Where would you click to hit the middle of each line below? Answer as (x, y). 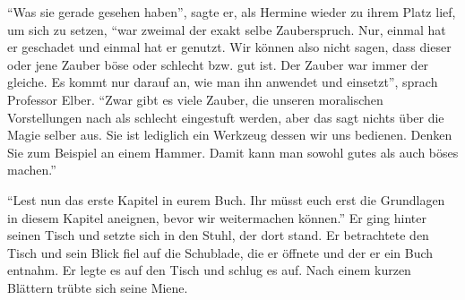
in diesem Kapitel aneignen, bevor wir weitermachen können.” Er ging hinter (217, 217)
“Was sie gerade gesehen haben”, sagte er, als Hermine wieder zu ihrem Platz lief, (232, 12)
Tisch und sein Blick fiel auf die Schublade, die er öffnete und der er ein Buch (220, 252)
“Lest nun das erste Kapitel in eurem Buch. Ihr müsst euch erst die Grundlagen (226, 199)
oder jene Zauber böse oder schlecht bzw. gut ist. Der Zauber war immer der (218, 64)
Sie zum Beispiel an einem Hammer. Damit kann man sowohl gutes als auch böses (233, 152)
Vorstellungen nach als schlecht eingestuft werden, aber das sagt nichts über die (226, 117)
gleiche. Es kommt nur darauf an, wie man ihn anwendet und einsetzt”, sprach (223, 82)
